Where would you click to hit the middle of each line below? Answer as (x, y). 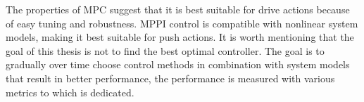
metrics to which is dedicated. (70, 92)
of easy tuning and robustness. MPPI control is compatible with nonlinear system (182, 23)
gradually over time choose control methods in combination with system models (178, 64)
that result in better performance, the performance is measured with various (170, 78)
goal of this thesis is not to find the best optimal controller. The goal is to (165, 50)
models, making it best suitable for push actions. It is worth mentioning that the (180, 37)
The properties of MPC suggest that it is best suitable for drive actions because (178, 9)
